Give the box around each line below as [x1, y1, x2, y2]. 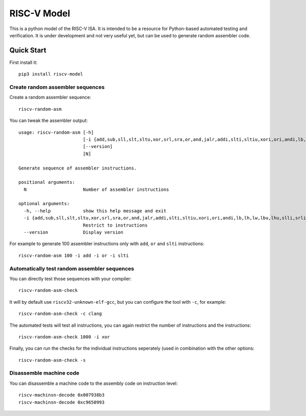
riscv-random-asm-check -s [18, 357, 86, 363]
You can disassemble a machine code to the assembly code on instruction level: [9, 380, 178, 386]
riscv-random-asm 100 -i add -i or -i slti [18, 253, 129, 258]
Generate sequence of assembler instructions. [18, 165, 137, 171]
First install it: [9, 59, 38, 65]
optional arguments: [18, 201, 70, 207]
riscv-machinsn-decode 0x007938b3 [18, 392, 105, 398]
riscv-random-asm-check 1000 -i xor [18, 334, 110, 339]
